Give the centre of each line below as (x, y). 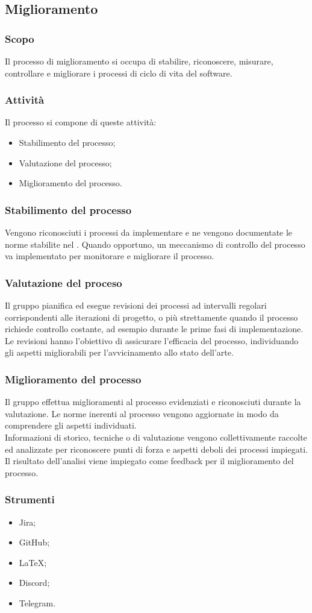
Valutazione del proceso (64, 282)
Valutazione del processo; (65, 162)
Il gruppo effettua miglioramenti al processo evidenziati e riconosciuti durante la (153, 402)
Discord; (34, 583)
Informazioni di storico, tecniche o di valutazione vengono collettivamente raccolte (156, 437)
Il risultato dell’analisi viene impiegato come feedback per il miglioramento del (149, 461)
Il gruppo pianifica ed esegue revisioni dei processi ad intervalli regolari (136, 305)
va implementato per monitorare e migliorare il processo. (110, 256)
